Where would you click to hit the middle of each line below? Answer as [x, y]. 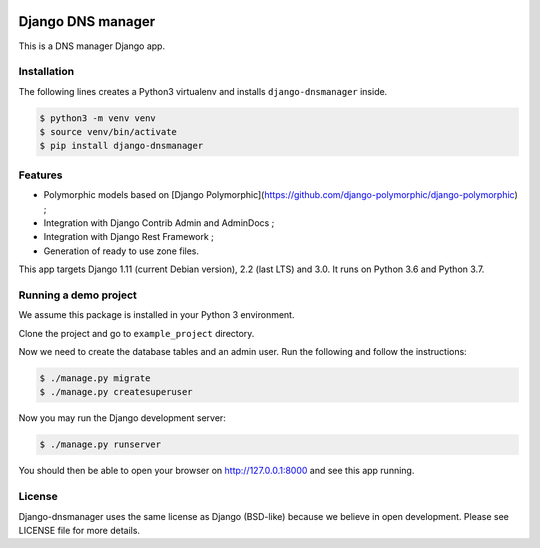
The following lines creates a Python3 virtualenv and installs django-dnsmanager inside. [203, 91]
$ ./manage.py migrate [95, 378]
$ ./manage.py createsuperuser [116, 392]
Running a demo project [77, 295]
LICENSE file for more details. [79, 530]
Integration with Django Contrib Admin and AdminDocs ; [159, 222]
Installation [46, 72]
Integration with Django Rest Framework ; [129, 237]
